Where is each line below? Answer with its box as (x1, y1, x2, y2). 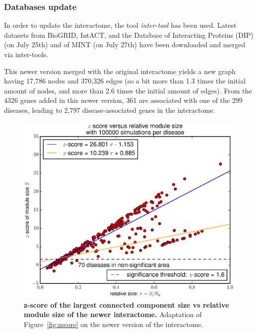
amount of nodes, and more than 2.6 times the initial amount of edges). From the (4, 85, 252, 95)
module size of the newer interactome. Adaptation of (24, 309, 202, 320)
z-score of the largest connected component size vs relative (24, 299, 229, 310)
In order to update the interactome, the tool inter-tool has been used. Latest (4, 20, 237, 30)
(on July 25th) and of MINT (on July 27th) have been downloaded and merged (4, 39, 246, 50)
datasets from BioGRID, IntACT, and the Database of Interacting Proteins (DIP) (4, 29, 254, 40)
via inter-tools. (4, 49, 49, 59)
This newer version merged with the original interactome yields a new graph (4, 66, 236, 76)
